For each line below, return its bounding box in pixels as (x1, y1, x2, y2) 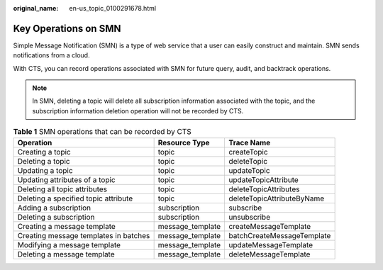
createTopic (228, 147, 269, 157)
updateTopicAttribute (228, 174, 299, 184)
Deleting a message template (17, 249, 115, 259)
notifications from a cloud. (13, 51, 90, 60)
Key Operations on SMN (13, 22, 121, 35)
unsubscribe (228, 212, 271, 222)
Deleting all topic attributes (17, 184, 108, 194)
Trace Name (228, 137, 271, 147)
